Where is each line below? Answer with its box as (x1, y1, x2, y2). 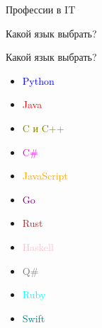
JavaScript (22, 168, 68, 183)
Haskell (22, 239, 54, 254)
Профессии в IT (6, 2, 76, 16)
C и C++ (22, 120, 64, 135)
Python (22, 73, 55, 88)
